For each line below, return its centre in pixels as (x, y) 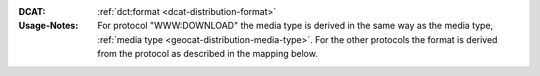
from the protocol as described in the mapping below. (208, 54)
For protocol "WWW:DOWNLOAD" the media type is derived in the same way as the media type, (295, 26)
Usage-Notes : (48, 26)
